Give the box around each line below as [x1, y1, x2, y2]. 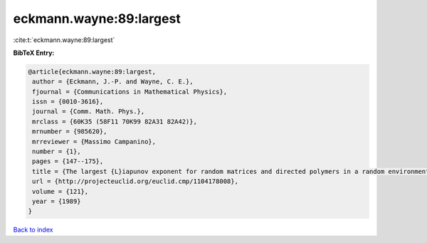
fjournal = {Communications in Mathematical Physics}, [32, 88, 228, 95]
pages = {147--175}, [32, 157, 104, 165]
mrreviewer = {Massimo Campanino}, [32, 138, 157, 145]
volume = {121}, [32, 187, 89, 195]
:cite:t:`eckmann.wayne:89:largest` [13, 36, 115, 44]
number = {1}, [32, 148, 81, 156]
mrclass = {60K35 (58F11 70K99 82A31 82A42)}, [32, 118, 197, 125]
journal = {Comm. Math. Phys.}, [32, 108, 145, 115]
